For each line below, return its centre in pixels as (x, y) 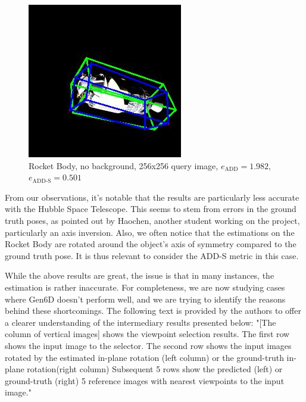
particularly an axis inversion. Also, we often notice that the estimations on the (150, 232)
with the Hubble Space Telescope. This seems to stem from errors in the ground (151, 209)
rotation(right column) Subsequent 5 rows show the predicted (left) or (155, 369)
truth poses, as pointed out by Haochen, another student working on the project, (152, 220)
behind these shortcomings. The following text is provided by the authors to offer (153, 311)
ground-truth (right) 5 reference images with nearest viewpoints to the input (145, 380)
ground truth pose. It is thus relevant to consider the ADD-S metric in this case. (152, 255)
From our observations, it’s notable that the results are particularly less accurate (152, 197)
